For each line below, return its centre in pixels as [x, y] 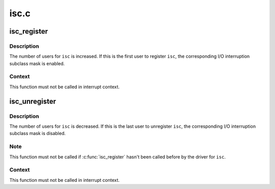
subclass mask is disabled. [38, 133]
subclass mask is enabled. [37, 63]
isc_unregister [33, 101]
